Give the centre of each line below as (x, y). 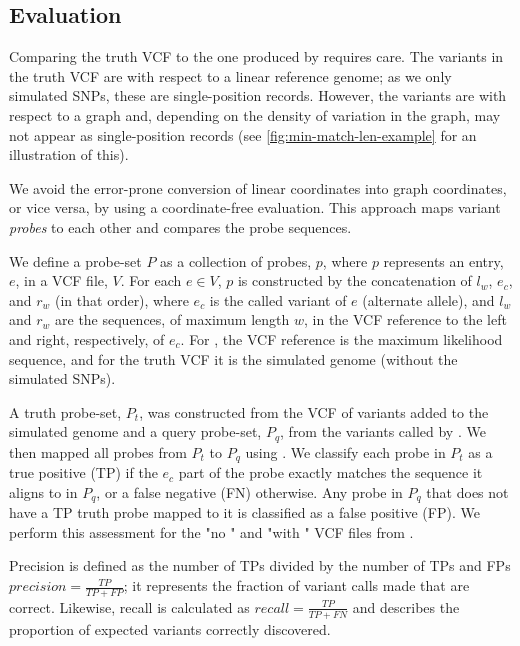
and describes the (406, 606)
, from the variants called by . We (383, 431)
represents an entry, (443, 260)
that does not (467, 491)
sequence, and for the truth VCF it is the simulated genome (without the (233, 358)
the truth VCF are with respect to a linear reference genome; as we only (230, 75)
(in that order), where (122, 299)
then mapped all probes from (98, 451)
